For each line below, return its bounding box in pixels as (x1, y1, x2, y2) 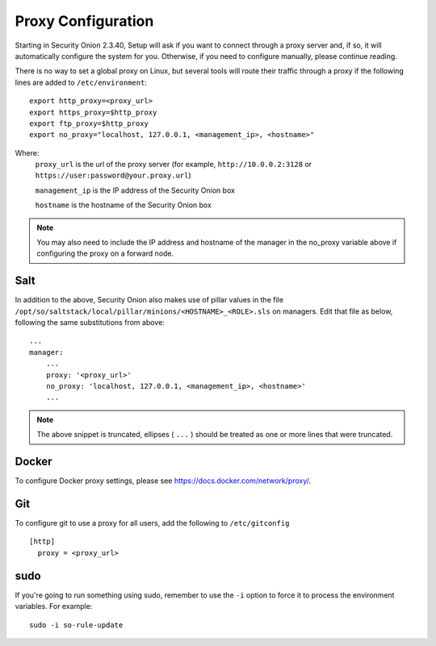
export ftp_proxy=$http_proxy (29, 119, 149, 128)
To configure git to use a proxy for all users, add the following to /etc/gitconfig (15, 519, 290, 528)
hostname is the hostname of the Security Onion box (35, 200, 212, 210)
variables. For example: (15, 602, 93, 611)
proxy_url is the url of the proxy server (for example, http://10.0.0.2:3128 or (35, 160, 312, 169)
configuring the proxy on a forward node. (36, 248, 174, 258)
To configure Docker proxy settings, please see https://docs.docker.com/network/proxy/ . (15, 476, 312, 486)
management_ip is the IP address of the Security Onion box (35, 185, 236, 195)
